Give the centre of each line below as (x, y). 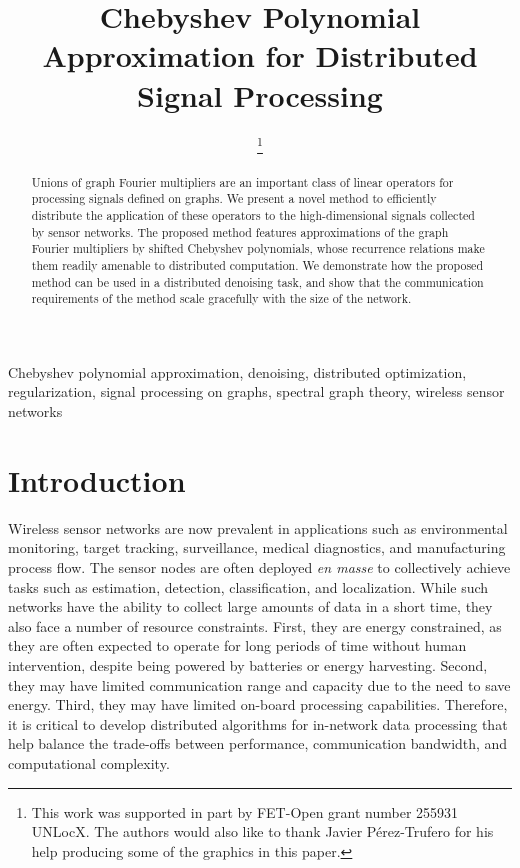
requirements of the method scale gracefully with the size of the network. (221, 298)
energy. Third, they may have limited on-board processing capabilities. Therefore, (258, 704)
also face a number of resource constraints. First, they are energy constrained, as (255, 625)
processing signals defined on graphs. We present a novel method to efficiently (234, 198)
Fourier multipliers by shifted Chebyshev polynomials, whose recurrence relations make (258, 248)
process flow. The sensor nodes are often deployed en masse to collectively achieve (259, 566)
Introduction (97, 479)
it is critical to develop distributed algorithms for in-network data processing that (258, 723)
